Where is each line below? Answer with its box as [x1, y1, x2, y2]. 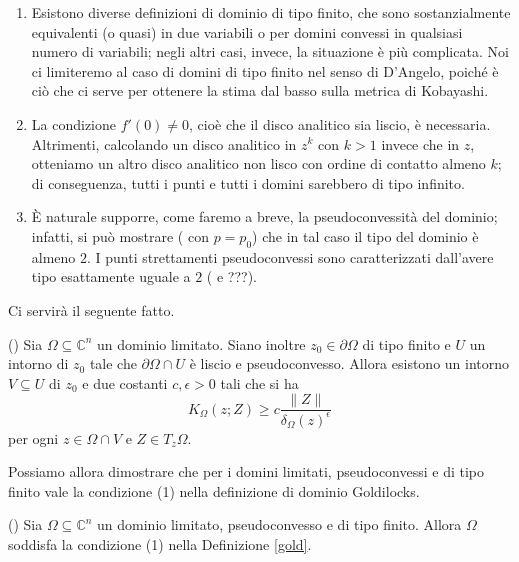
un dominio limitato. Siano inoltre [97, 333, 306, 354]
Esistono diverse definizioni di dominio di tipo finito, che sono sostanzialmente [31, 2, 511, 22]
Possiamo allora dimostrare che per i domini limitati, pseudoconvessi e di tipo [8, 461, 485, 482]
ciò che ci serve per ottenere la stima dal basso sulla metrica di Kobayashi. [31, 80, 489, 101]
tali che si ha [220, 372, 299, 393]
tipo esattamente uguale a [31, 266, 191, 287]
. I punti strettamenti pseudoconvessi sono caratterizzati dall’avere [87, 246, 494, 267]
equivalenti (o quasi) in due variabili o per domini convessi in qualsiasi [31, 21, 463, 42]
